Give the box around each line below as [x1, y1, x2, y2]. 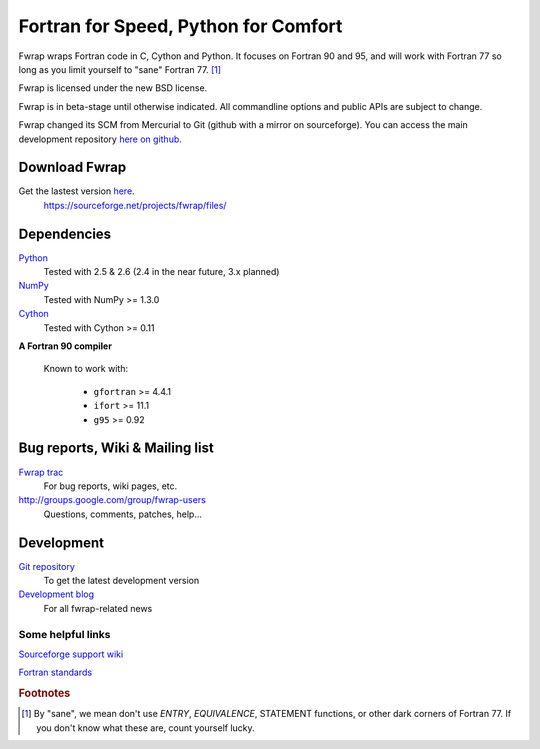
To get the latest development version [43, 574, 200, 586]
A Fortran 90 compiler [18, 340, 112, 352]
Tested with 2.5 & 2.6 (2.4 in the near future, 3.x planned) [43, 266, 280, 278]
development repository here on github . [18, 133, 182, 145]
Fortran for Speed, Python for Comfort [18, 15, 343, 37]
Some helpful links [18, 627, 111, 641]
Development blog [18, 588, 95, 600]
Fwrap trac [18, 466, 64, 478]
